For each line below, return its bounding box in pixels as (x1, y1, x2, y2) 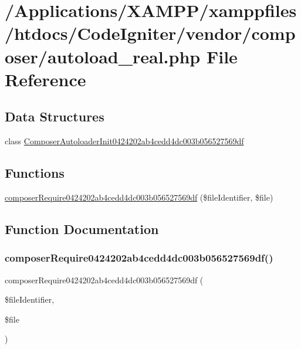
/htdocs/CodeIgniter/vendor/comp (5, 21, 296, 45)
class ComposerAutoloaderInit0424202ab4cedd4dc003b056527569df (5, 135, 244, 147)
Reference (5, 67, 86, 91)
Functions (5, 164, 65, 182)
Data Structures (5, 107, 104, 126)
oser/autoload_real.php (5, 44, 201, 68)
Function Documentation (5, 219, 159, 238)
